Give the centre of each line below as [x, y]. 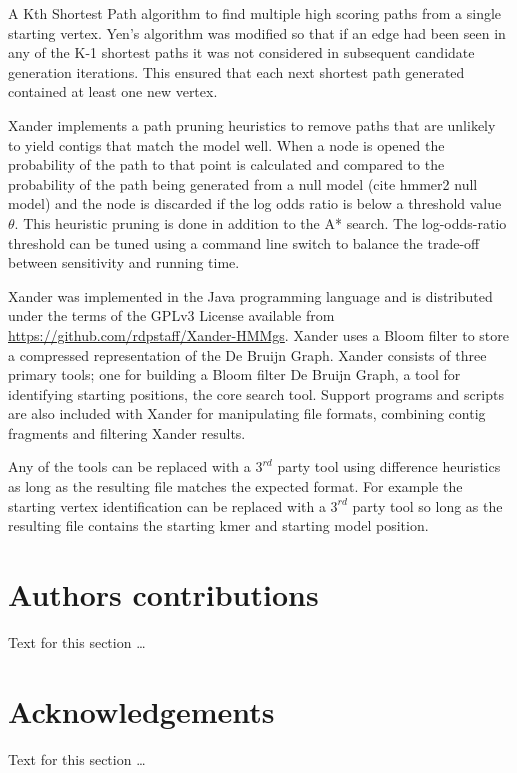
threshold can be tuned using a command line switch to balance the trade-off [244, 242]
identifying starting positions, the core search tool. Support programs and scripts [256, 393]
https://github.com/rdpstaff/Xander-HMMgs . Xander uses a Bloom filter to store [258, 334]
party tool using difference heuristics [389, 466]
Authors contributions [163, 594]
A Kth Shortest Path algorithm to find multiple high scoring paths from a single [255, 13]
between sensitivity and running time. [124, 262]
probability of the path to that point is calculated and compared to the [226, 164]
